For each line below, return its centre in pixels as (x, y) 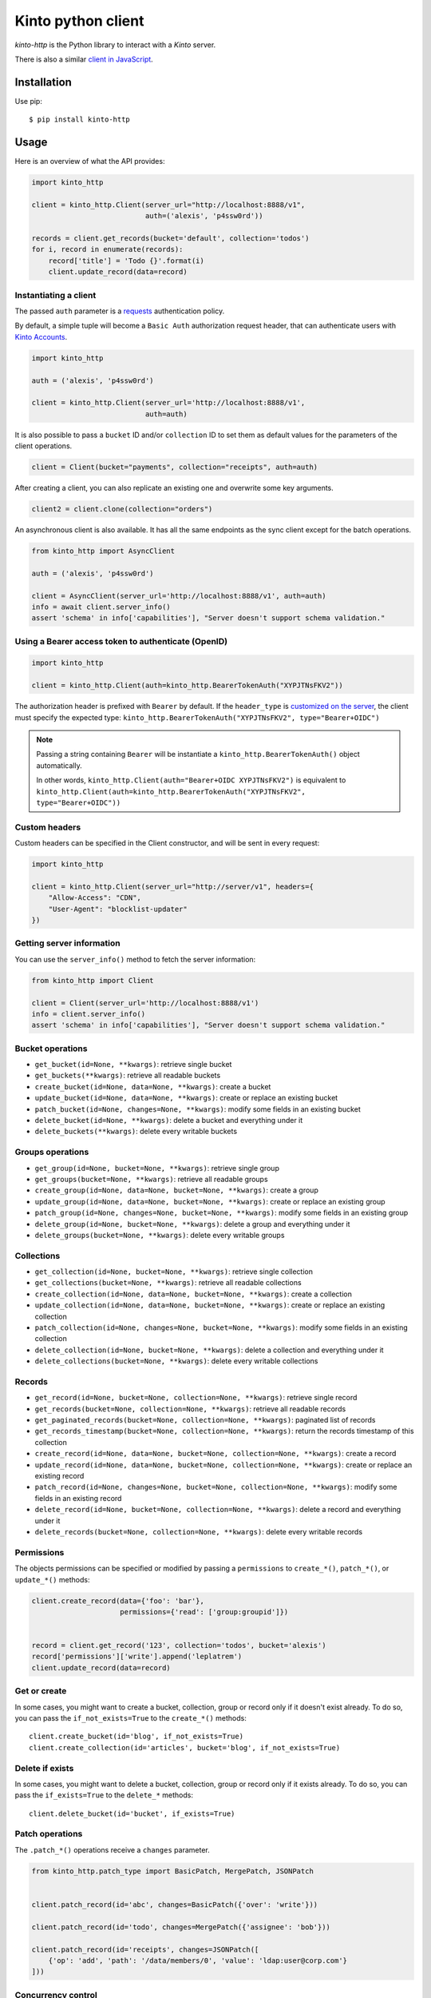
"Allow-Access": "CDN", (95, 898)
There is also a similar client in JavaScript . (84, 59)
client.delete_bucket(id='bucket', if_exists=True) (132, 1813)
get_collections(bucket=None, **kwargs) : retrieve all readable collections (168, 1283)
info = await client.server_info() (101, 607)
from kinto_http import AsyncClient (103, 551)
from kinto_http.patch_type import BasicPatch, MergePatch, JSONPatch (173, 1871)
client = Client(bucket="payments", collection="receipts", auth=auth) (175, 467)
